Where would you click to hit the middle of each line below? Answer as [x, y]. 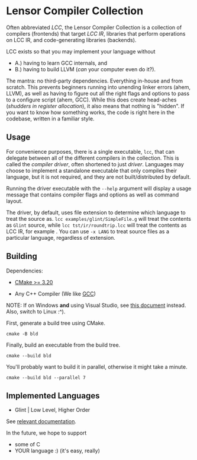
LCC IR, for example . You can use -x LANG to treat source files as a [88, 231]
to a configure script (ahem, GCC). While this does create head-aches [91, 100]
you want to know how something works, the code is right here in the [90, 112]
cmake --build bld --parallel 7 [46, 377]
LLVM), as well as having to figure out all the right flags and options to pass [98, 93]
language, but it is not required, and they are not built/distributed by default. [98, 177]
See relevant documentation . [41, 421]
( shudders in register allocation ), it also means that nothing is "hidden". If [95, 106]
